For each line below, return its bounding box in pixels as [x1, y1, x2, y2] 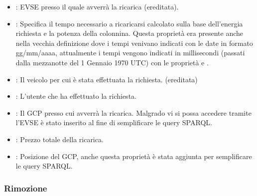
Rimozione [4, 182, 47, 194]
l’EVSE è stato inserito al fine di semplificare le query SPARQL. [15, 117, 212, 128]
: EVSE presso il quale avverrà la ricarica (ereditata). [15, 1, 179, 11]
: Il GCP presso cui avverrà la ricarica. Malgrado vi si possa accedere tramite [15, 107, 252, 118]
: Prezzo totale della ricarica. [15, 134, 104, 144]
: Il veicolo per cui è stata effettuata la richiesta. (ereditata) [15, 74, 198, 84]
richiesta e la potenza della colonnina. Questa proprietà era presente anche [15, 28, 243, 38]
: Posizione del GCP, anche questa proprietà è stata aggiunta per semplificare [15, 151, 252, 161]
